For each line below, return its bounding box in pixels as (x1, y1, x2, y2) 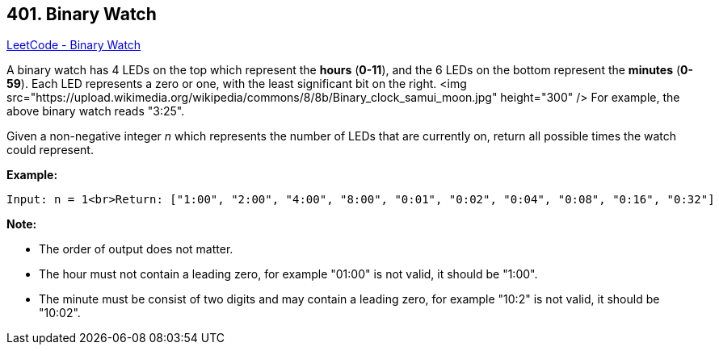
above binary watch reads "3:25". (6, 104, 185, 119)
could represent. (6, 143, 94, 157)
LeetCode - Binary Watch (6, 38, 141, 52)
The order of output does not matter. (39, 242, 233, 257)
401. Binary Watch (6, 4, 157, 24)
